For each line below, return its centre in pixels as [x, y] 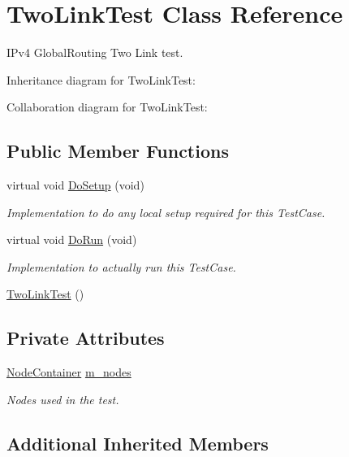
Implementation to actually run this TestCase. [121, 266]
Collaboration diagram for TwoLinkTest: [107, 107]
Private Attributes [86, 338]
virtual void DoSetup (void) [75, 185]
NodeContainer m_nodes [69, 372]
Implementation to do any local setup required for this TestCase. [166, 212]
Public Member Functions [118, 151]
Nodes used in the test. [63, 399]
